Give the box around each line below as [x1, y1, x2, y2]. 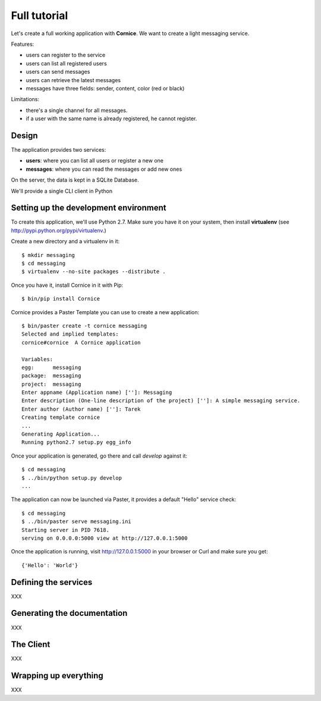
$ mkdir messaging [21, 252, 75, 258]
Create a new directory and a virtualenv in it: [11, 238, 120, 245]
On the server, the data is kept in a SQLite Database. [11, 176, 139, 184]
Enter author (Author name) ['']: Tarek [21, 405, 141, 412]
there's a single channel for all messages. [26, 107, 128, 114]
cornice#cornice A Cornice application [21, 339, 141, 346]
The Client [11, 640, 51, 650]
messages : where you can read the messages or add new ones [26, 165, 182, 173]
